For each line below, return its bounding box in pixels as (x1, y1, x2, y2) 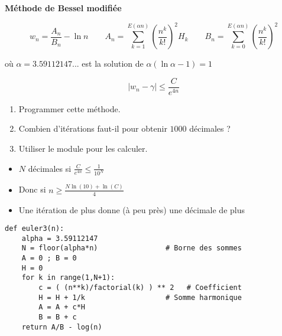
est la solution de (82, 57, 144, 70)
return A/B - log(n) (21, 322, 102, 331)
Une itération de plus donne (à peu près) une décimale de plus (18, 203, 245, 216)
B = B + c (38, 313, 77, 322)
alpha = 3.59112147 (21, 234, 98, 243)
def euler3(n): (5, 224, 64, 233)
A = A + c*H (38, 303, 86, 312)
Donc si (18, 183, 46, 195)
